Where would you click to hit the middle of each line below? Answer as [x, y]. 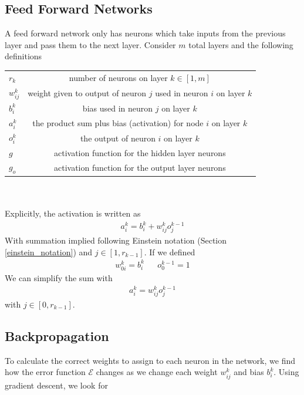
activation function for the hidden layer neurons [140, 152]
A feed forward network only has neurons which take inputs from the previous [145, 33]
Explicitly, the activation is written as [73, 213]
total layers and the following [241, 44]
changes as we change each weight [157, 372]
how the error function [45, 372]
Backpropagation [57, 335]
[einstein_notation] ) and [49, 251]
